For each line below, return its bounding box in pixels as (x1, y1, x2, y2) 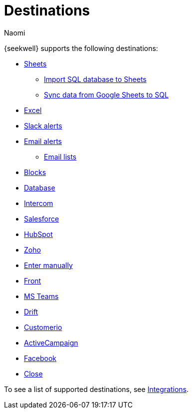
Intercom (24, 198, 53, 207)
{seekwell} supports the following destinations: (4, 43, 158, 52)
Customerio (24, 322, 62, 331)
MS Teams (24, 291, 59, 300)
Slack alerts (24, 121, 62, 130)
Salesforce (24, 214, 59, 223)
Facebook (24, 353, 56, 362)
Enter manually (24, 260, 73, 269)
